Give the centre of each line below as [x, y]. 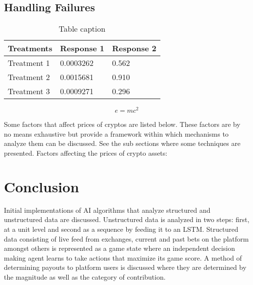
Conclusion [42, 186]
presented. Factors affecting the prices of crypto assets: [86, 153]
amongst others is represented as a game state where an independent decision [119, 248]
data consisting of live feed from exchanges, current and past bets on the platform [126, 238]
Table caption [82, 29]
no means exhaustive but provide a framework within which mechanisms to [116, 133]
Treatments [30, 48]
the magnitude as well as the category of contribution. [85, 276]
